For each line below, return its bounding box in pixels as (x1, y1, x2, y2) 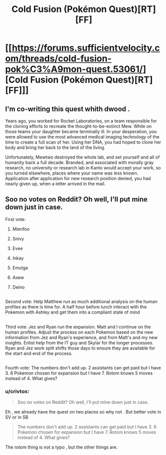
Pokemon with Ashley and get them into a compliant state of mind (5, 309, 141, 315)
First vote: (5, 216, 26, 222)
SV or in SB (5, 414, 28, 420)
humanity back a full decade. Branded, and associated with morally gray (5, 159, 154, 165)
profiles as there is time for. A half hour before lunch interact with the (5, 304, 147, 310)
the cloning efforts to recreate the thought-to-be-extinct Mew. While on (5, 123, 152, 129)
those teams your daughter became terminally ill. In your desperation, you (5, 128, 157, 134)
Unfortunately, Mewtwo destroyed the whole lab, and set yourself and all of (5, 154, 160, 160)
